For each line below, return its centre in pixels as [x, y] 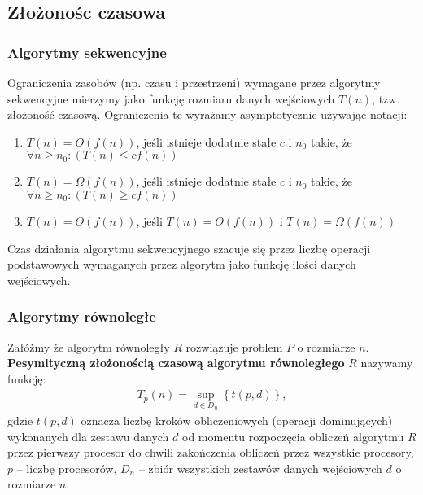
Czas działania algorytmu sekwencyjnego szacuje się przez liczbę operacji [189, 248]
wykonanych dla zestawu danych [88, 436]
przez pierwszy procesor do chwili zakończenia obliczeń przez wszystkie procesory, [211, 452]
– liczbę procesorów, [67, 468]
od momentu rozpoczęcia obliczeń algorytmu [293, 436]
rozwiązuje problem [234, 346]
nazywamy [387, 363]
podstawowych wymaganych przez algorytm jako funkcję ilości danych [182, 264]
